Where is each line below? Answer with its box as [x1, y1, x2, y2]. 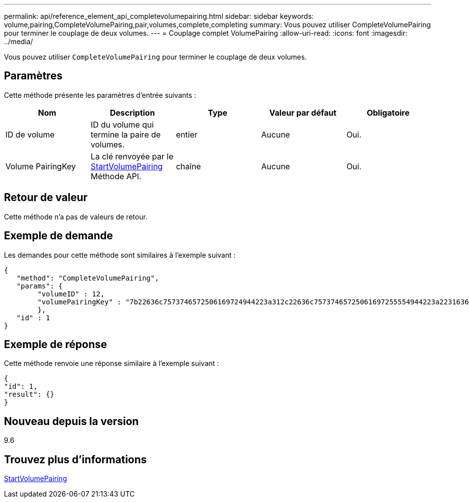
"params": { [16, 282, 63, 290]
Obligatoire [367, 107, 410, 118]
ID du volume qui [90, 119, 154, 130]
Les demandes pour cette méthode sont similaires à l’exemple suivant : [4, 250, 236, 259]
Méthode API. [90, 171, 142, 181]
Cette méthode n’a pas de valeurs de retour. [4, 212, 148, 221]
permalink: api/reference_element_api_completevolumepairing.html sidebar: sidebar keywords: [4, 12, 314, 20]
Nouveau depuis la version [4, 415, 139, 428]
